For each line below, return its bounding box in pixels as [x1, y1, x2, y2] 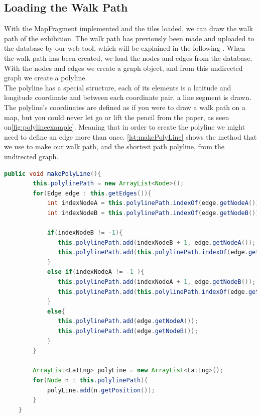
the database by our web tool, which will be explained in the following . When [4, 43, 245, 53]
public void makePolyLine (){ [4, 170, 101, 177]
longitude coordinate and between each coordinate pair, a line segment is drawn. [4, 92, 251, 102]
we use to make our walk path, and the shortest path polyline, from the [4, 141, 225, 152]
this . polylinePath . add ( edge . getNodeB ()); [58, 328, 198, 335]
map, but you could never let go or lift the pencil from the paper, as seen [4, 112, 229, 122]
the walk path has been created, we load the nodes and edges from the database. [4, 52, 252, 63]
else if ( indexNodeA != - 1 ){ [47, 268, 145, 276]
